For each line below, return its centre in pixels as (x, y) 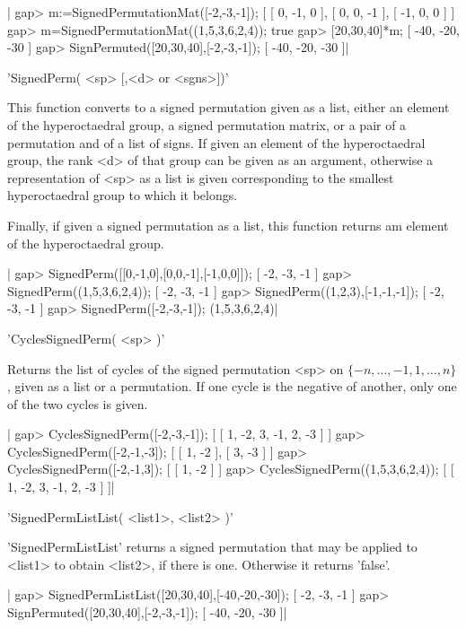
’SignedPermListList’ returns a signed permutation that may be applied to (212, 547)
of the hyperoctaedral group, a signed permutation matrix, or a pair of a (207, 124)
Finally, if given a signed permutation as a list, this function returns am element (228, 225)
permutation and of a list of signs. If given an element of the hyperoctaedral (216, 142)
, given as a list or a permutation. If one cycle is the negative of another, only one (232, 386)
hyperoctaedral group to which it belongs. (123, 195)
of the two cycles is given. (78, 403)
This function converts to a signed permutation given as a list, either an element (229, 107)
